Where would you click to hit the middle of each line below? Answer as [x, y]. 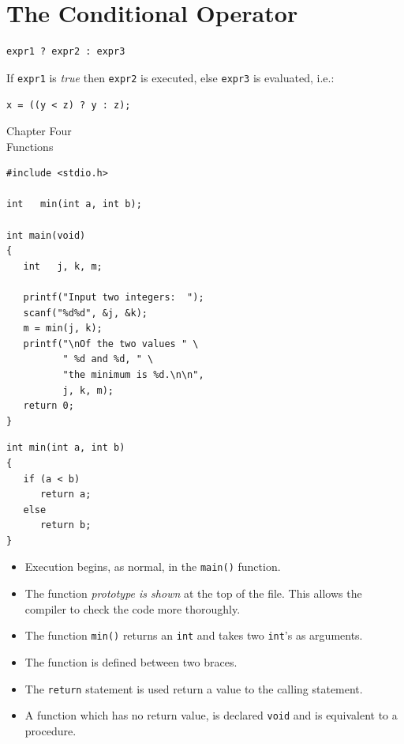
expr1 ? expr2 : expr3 [66, 52]
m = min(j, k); [63, 329]
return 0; [49, 406]
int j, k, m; [63, 266]
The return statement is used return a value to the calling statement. [194, 688]
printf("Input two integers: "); [114, 297]
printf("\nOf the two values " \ [111, 344]
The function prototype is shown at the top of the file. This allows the [193, 593]
